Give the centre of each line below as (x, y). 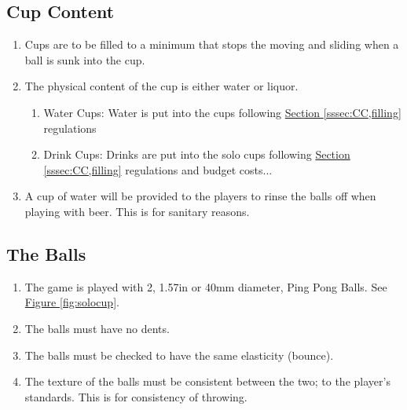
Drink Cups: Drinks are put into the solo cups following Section (197, 154)
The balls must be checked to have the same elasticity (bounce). (179, 355)
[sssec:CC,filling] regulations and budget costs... (158, 169)
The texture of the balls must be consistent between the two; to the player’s (207, 381)
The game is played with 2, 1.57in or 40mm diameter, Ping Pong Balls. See (206, 286)
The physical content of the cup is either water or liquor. (161, 86)
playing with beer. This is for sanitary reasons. (137, 211)
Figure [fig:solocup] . (72, 302)
